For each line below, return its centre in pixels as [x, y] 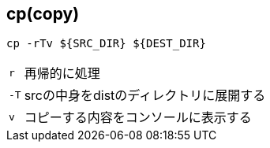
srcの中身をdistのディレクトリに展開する [145, 96]
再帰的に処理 [62, 74]
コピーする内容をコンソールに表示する [138, 118]
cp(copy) [43, 14]
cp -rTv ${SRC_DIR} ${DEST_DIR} [106, 44]
